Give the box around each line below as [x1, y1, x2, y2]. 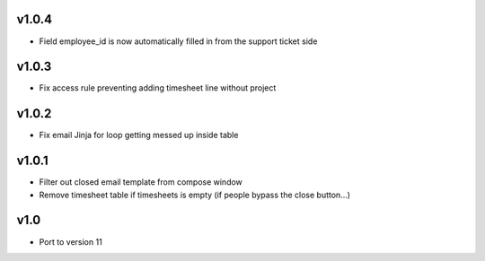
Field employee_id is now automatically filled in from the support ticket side [39, 36, 318, 47]
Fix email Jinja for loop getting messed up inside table [39, 130, 239, 141]
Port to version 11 [39, 236, 102, 247]
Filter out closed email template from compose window [39, 177, 242, 187]
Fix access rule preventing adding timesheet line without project [39, 83, 277, 93]
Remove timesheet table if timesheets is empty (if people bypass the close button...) [39, 189, 350, 200]
